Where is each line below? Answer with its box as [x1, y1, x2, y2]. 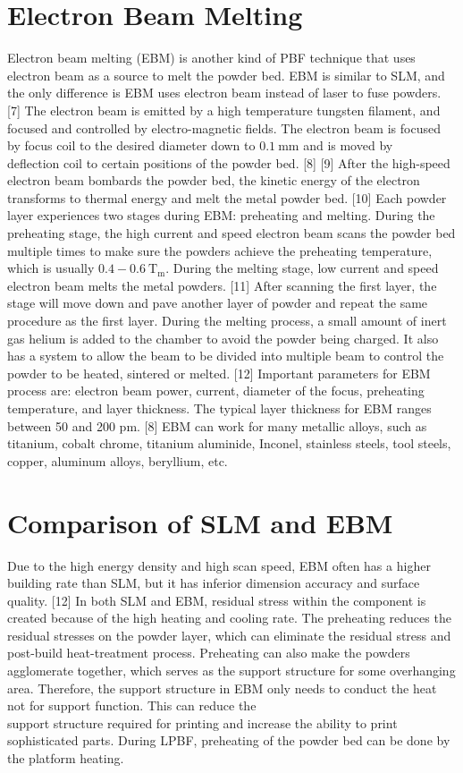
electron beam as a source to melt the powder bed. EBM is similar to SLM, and [7, 65, 445, 84]
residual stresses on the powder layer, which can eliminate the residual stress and [7, 625, 451, 644]
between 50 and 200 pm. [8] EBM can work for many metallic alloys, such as [7, 416, 427, 435]
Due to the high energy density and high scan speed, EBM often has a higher [7, 556, 431, 574]
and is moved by [303, 136, 393, 155]
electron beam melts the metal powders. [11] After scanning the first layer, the [7, 276, 437, 294]
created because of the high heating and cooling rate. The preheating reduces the [7, 608, 451, 627]
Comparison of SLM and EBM [7, 504, 393, 540]
